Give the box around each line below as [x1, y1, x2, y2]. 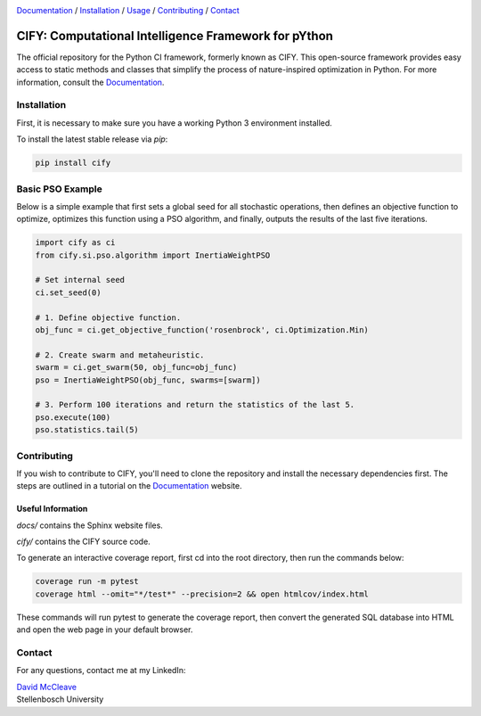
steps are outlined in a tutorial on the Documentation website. [16, 481, 242, 491]
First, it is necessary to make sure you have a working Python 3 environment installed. [16, 117, 333, 128]
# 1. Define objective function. [35, 312, 182, 323]
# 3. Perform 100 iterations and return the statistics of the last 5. [35, 399, 355, 410]
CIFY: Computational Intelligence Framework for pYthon [16, 28, 334, 44]
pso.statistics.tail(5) [35, 424, 140, 435]
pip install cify [35, 158, 111, 169]
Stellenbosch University [16, 694, 104, 704]
